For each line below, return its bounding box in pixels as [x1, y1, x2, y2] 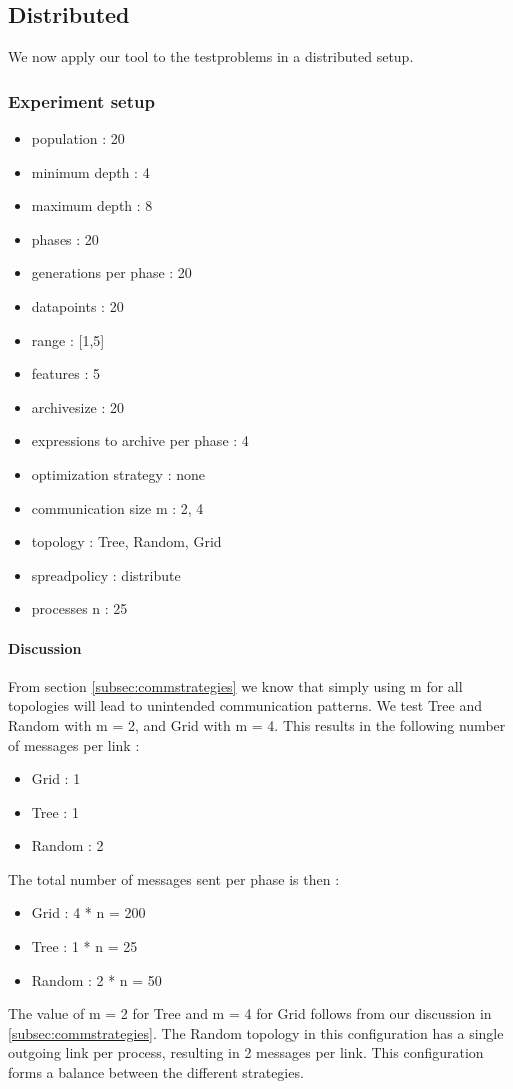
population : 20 [31, 128, 125, 149]
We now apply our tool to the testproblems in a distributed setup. [8, 46, 414, 67]
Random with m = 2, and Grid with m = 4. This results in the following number [8, 714, 506, 735]
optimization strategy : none [31, 463, 205, 484]
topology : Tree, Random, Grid [31, 531, 222, 552]
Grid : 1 [31, 768, 81, 789]
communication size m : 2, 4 [31, 497, 204, 518]
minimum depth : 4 [31, 161, 150, 182]
